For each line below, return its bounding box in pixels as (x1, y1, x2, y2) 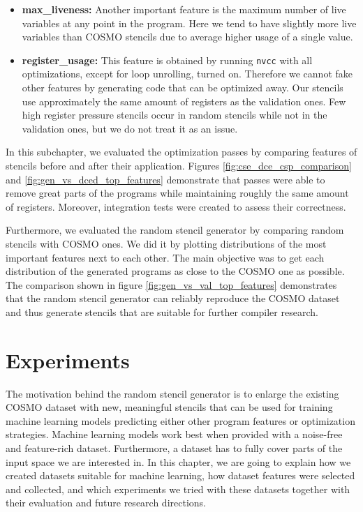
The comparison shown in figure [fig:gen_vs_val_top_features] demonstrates (6, 277, 337, 292)
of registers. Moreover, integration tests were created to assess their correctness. (6, 199, 346, 213)
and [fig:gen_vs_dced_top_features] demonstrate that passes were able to (6, 172, 325, 186)
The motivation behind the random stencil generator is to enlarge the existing (6, 386, 339, 400)
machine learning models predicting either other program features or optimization (6, 413, 355, 428)
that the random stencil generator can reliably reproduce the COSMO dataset (6, 291, 340, 306)
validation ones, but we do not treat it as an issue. (22, 121, 238, 135)
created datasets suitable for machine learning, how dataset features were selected (6, 468, 355, 483)
